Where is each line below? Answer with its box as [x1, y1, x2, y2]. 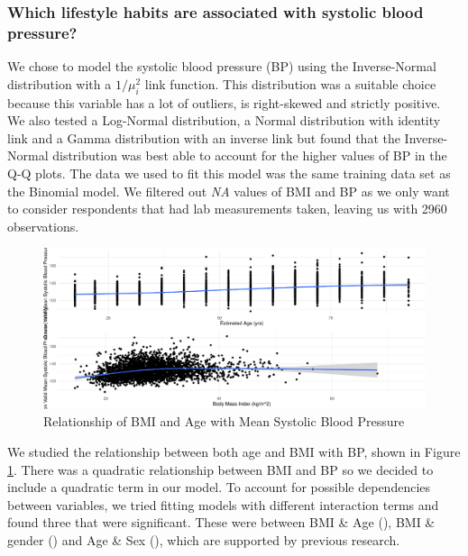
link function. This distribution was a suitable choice [144, 74, 436, 93]
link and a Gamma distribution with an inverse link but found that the [7, 128, 400, 147]
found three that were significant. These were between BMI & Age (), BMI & [7, 513, 436, 532]
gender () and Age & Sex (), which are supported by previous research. [7, 530, 400, 549]
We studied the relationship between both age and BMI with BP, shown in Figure [7, 442, 461, 460]
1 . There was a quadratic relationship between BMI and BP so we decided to [7, 460, 434, 479]
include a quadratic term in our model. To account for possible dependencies [7, 478, 431, 497]
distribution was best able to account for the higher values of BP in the [52, 146, 447, 165]
